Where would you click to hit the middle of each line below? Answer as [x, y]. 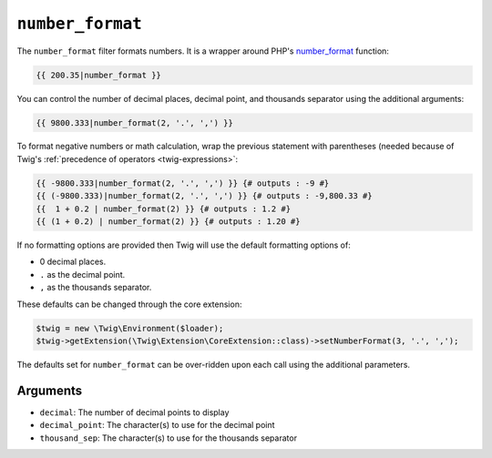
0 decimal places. [73, 262]
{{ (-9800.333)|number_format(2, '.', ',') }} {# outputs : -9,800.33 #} [204, 196]
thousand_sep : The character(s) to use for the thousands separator [169, 438]
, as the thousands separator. [96, 288]
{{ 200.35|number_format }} [98, 75]
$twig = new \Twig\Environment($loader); [130, 328]
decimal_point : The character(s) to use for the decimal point [157, 425]
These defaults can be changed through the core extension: [129, 304]
